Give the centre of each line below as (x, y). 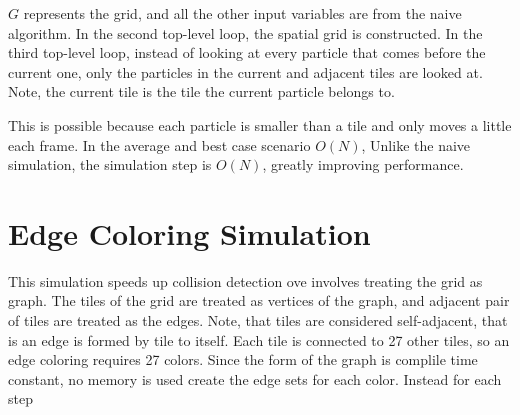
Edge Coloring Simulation (189, 232)
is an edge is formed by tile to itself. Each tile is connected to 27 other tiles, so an (259, 339)
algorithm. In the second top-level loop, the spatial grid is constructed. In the (245, 32)
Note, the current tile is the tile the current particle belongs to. (201, 91)
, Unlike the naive (416, 144)
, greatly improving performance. (363, 164)
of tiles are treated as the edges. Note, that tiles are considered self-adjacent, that (258, 320)
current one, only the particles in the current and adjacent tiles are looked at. (245, 71)
